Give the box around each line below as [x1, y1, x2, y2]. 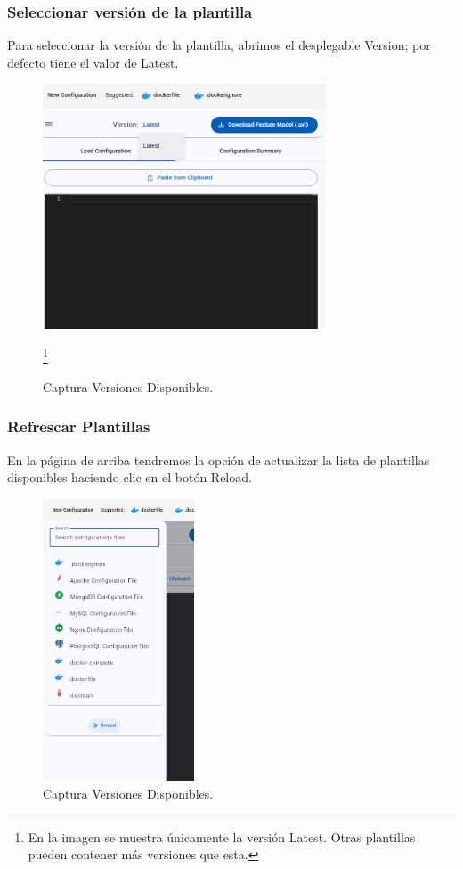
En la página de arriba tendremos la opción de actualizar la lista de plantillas [7, 450, 430, 469]
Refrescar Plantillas [7, 415, 150, 438]
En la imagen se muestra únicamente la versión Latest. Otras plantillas [28, 827, 416, 846]
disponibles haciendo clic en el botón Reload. [7, 468, 252, 487]
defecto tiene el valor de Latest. [7, 53, 179, 71]
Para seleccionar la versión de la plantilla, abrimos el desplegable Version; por [7, 36, 431, 54]
